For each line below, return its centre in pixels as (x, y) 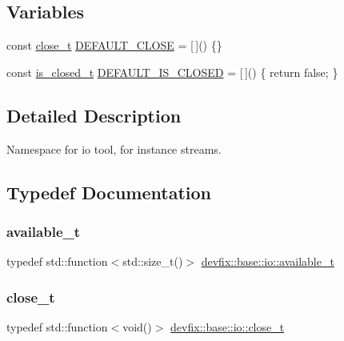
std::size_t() (153, 261)
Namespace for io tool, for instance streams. (114, 148)
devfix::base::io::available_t (268, 261)
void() (137, 327)
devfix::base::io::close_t (228, 327)
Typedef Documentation (109, 192)
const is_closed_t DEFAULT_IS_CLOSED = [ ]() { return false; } (172, 72)
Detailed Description (94, 115)
